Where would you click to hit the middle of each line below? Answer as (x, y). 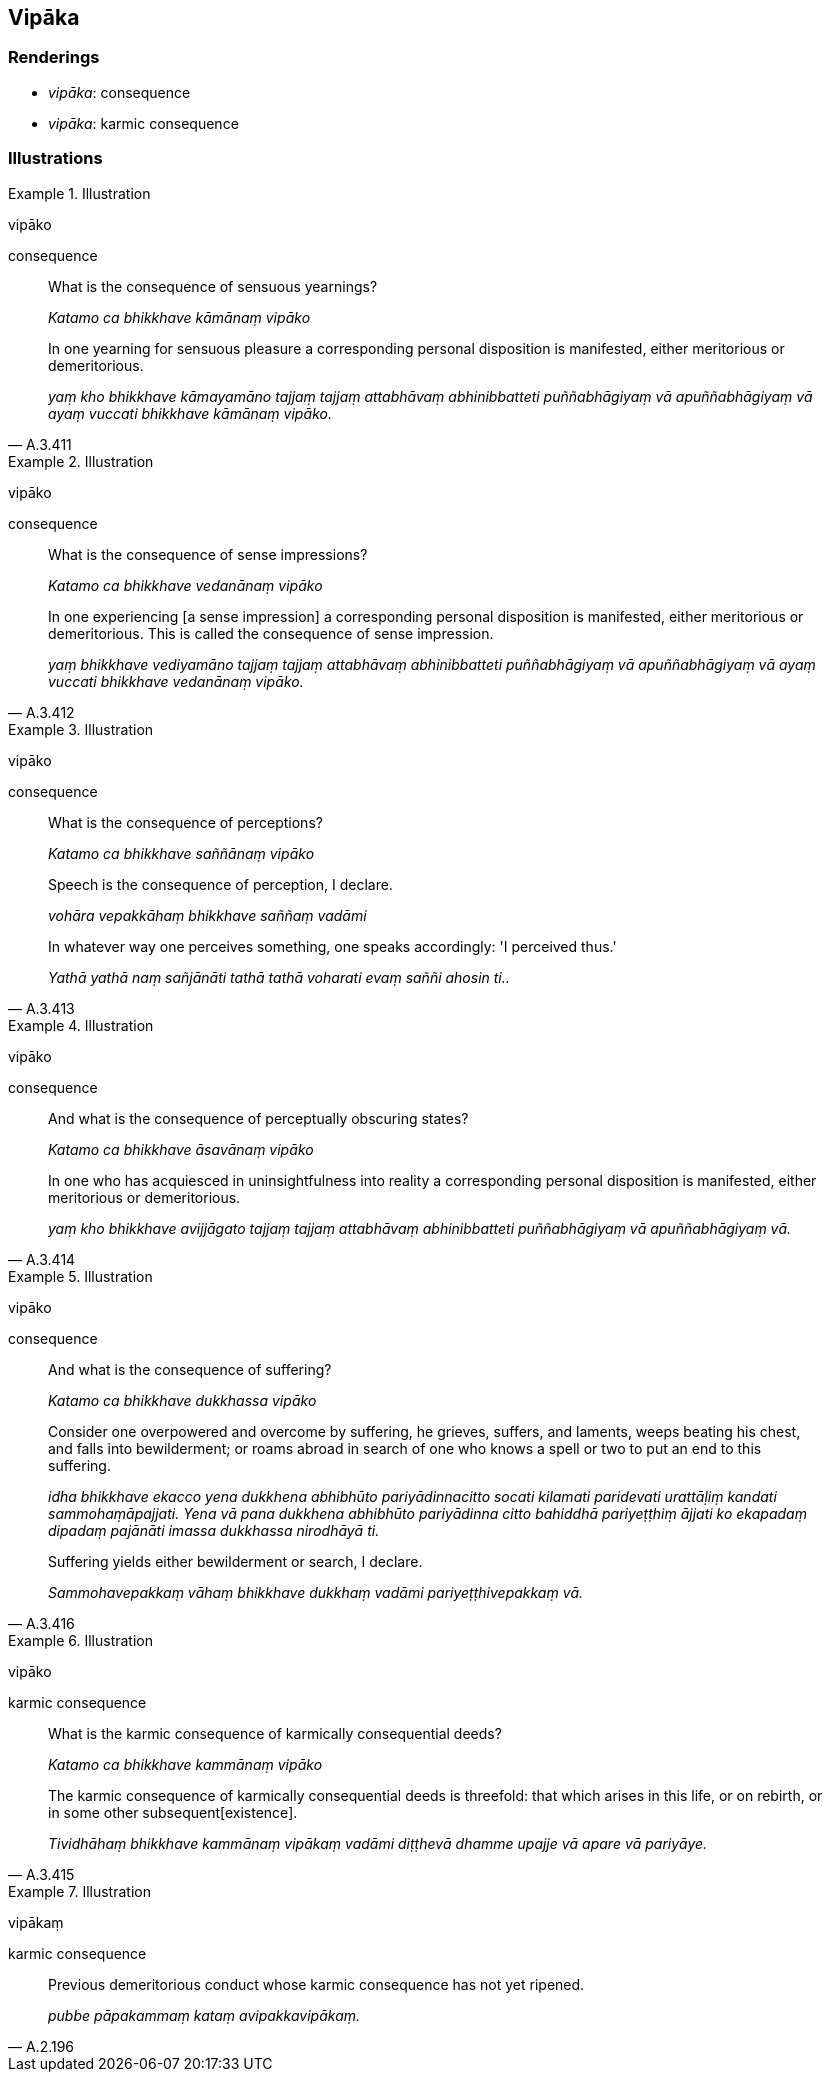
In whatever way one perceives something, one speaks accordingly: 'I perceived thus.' (332, 946)
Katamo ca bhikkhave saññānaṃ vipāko (181, 853)
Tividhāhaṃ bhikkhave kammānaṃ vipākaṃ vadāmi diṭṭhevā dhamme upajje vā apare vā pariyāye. (378, 1843)
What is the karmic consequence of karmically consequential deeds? (275, 1733)
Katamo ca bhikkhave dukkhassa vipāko (182, 1400)
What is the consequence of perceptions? (185, 822)
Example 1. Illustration (79, 193)
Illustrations (55, 158)
